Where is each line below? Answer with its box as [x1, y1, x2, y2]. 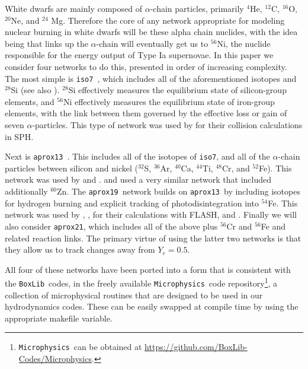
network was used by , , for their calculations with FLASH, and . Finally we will [5, 208, 297, 221]
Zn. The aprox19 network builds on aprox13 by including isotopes [57, 185, 300, 198]
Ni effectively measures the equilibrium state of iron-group [63, 95, 275, 107]
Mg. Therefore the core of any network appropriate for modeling [51, 14, 285, 26]
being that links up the [5, 37, 88, 49]
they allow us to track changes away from [5, 243, 155, 256]
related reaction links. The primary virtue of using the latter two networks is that [5, 231, 301, 244]
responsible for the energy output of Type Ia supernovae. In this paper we [5, 49, 274, 61]
